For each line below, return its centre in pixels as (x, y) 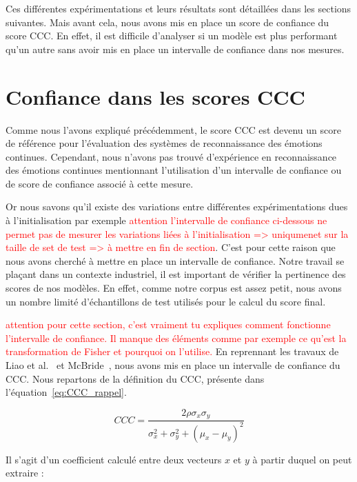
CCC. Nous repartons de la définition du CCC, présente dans (135, 378)
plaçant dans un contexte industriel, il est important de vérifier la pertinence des (176, 274)
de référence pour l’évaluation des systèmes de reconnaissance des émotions (164, 143)
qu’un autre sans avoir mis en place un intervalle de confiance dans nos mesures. (175, 49)
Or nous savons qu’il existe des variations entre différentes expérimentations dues (177, 207)
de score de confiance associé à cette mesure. (100, 183)
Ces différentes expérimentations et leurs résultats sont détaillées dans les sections (178, 8)
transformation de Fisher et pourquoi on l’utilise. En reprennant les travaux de (172, 351)
